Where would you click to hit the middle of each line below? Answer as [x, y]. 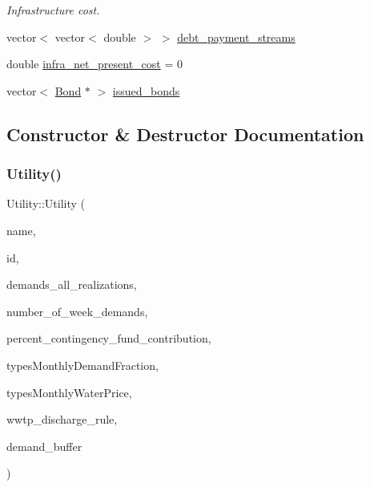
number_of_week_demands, [77, 311]
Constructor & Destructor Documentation [185, 134]
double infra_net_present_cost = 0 [95, 64]
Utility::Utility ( [46, 203]
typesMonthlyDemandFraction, [82, 365]
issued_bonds [146, 90]
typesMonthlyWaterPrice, [69, 392]
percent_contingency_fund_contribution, [109, 338]
